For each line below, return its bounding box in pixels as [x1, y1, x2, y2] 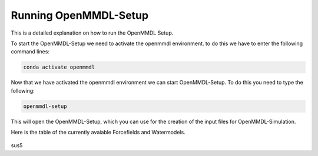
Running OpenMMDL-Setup [11, 9, 149, 22]
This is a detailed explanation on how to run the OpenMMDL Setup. [11, 29, 174, 36]
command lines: [11, 48, 50, 55]
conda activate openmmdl [23, 64, 95, 70]
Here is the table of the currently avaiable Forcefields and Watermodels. [11, 129, 185, 136]
